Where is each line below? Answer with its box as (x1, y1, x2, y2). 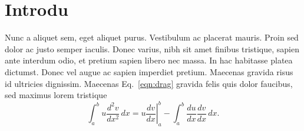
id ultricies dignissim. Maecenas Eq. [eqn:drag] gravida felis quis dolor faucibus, (5, 77, 293, 89)
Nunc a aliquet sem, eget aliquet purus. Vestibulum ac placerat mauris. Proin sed (5, 31, 299, 43)
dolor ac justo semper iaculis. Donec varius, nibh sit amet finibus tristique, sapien (5, 42, 299, 55)
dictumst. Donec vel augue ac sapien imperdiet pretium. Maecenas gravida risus (5, 65, 293, 78)
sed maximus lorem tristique (5, 89, 107, 101)
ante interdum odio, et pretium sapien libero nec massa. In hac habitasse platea (5, 54, 293, 66)
